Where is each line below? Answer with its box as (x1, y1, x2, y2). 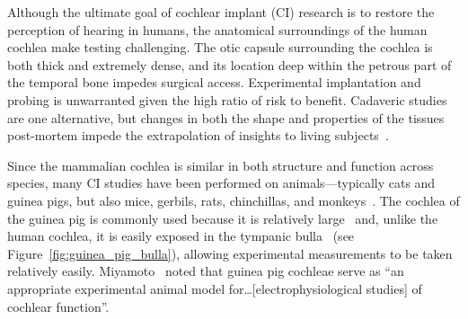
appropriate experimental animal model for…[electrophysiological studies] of (7, 279, 422, 297)
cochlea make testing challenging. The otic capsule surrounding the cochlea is (7, 38, 433, 57)
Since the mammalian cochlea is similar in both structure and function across (7, 155, 434, 174)
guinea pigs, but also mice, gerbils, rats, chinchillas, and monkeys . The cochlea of (7, 191, 460, 209)
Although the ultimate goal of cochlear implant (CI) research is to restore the (7, 3, 435, 21)
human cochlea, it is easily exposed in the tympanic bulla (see (7, 226, 355, 245)
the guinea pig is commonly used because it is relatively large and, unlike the (7, 208, 438, 227)
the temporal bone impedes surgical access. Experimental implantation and (7, 73, 421, 92)
